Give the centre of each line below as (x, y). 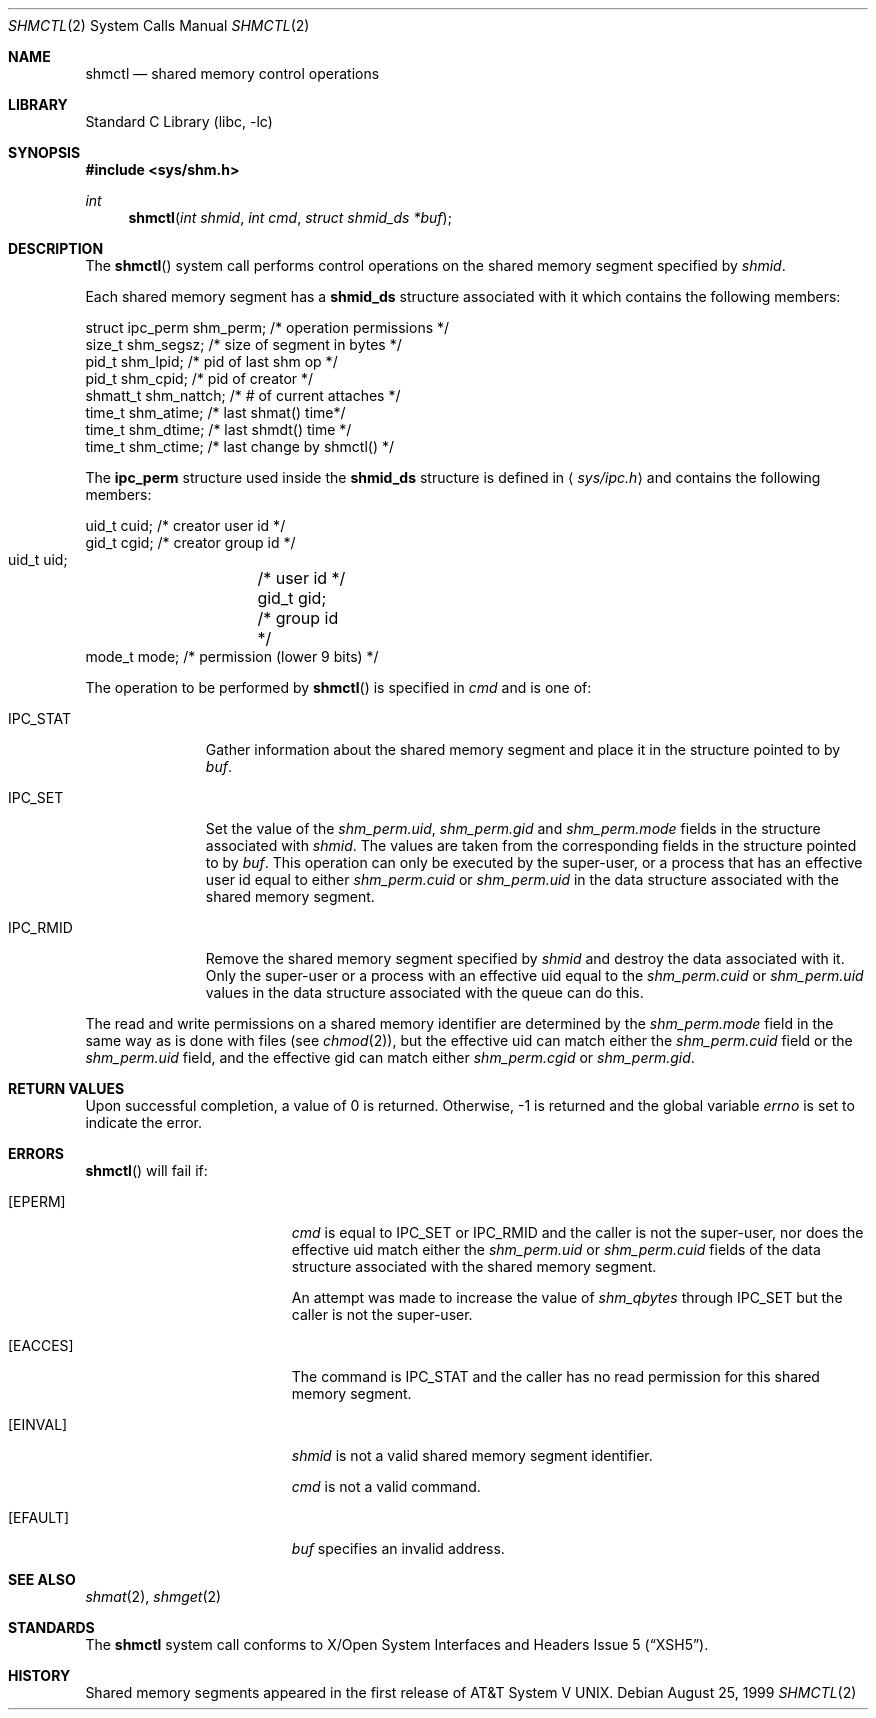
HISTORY (39, 1675)
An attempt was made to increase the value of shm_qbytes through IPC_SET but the (567, 1297)
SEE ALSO (42, 1579)
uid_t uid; (38, 559)
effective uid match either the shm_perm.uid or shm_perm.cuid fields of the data (556, 1249)
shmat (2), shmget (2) (153, 1596)
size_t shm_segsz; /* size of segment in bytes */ (243, 344)
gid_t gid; (292, 598)
